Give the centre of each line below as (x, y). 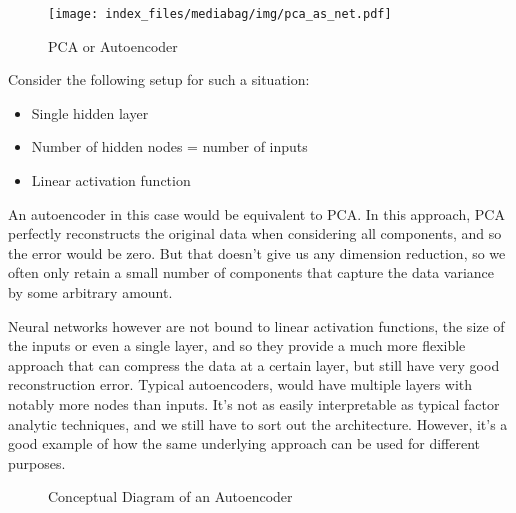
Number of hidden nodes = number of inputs (169, 146)
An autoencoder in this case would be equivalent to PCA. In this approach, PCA (256, 213)
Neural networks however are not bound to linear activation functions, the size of (256, 325)
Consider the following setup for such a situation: (159, 79)
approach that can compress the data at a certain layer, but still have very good (254, 364)
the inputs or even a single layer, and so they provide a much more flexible (237, 345)
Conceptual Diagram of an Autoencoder (170, 496)
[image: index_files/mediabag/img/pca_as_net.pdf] (220, 14)
